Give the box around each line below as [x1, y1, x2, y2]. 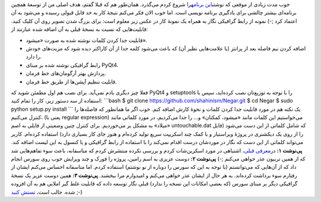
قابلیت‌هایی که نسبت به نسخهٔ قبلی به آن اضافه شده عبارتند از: [11, 25, 149, 33]
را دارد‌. [26, 53, 42, 60]
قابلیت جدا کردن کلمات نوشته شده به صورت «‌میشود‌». [26, 36, 148, 44]
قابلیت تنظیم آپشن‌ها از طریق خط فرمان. [26, 78, 117, 85]
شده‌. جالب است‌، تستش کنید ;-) [11, 188, 83, 195]
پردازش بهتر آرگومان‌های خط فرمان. [26, 70, 106, 77]
